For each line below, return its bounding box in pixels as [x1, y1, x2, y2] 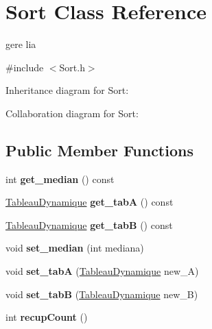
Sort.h [59, 60, 85, 74]
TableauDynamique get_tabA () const [5, 195, 174, 209]
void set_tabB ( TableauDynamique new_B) [5, 287, 198, 301]
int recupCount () [5, 310, 88, 324]
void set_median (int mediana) [5, 241, 144, 255]
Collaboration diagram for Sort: [5, 106, 139, 120]
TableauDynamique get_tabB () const [5, 217, 173, 232]
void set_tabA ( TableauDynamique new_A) [5, 264, 199, 278]
